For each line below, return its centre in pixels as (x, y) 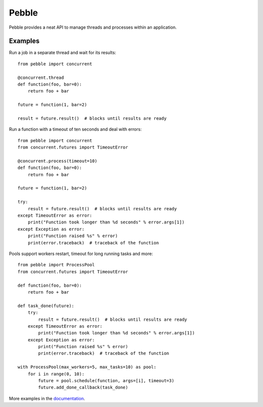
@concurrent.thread (41, 77)
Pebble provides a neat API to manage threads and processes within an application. (93, 27)
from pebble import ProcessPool (56, 265)
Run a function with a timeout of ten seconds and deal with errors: (75, 129)
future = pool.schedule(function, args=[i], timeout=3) (106, 381)
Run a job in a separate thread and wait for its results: (63, 53)
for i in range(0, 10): (56, 374)
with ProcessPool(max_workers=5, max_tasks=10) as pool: (87, 367)
